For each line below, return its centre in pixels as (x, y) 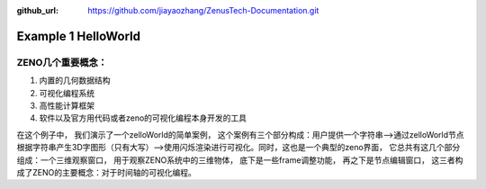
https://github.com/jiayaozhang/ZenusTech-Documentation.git (203, 10)
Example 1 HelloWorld (79, 36)
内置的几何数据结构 (75, 80)
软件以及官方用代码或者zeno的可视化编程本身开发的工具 (143, 118)
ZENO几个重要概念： (62, 62)
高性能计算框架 (67, 105)
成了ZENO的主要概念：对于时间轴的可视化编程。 (107, 172)
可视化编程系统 (67, 93)
